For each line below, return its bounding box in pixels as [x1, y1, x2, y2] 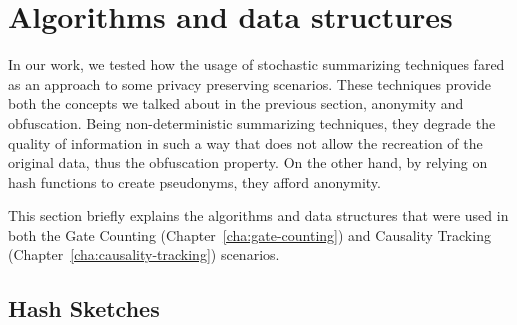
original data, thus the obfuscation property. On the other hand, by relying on [8, 152, 488, 173]
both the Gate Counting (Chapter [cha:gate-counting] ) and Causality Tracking [8, 224, 491, 245]
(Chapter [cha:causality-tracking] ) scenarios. [8, 244, 280, 265]
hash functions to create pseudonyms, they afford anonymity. [8, 171, 381, 192]
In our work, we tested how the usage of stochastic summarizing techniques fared [8, 54, 505, 75]
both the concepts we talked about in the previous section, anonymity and [8, 93, 464, 114]
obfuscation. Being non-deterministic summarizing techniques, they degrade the [8, 112, 496, 133]
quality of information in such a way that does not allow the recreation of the [8, 132, 483, 153]
